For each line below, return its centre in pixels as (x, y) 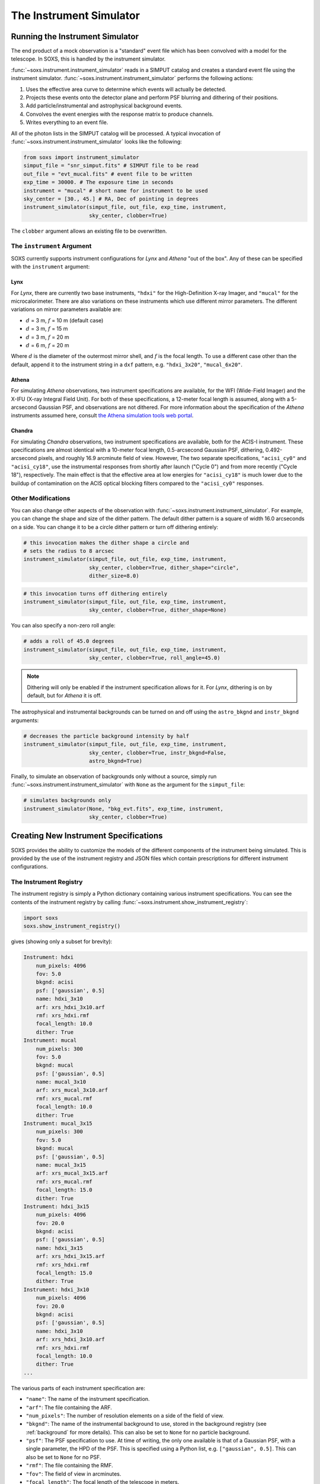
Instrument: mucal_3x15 (58, 1124)
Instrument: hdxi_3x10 (56, 1289)
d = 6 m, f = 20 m (47, 345)
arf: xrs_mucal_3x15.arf (72, 1173)
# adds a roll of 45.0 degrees (69, 641)
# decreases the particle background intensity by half (106, 736)
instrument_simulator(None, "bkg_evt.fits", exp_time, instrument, (124, 808)
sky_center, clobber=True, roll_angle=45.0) (155, 658)
